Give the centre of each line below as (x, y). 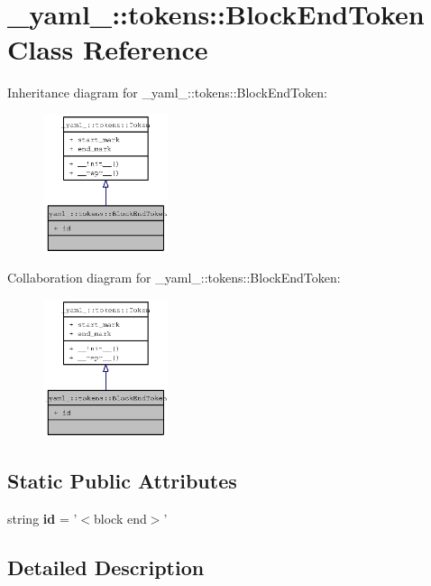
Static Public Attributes (122, 481)
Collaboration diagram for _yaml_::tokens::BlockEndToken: (174, 278)
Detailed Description (106, 567)
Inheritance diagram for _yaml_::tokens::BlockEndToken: (167, 93)
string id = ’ (42, 519)
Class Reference (108, 49)
